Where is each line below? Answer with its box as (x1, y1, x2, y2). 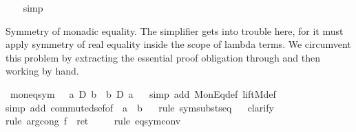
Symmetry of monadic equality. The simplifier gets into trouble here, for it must (6, 23, 344, 38)
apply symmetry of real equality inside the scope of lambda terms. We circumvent (6, 37, 351, 51)
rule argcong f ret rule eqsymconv (6, 114, 181, 128)
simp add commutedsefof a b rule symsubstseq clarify (6, 100, 274, 114)
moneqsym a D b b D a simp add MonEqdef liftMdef (10, 86, 276, 101)
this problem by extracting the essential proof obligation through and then (6, 50, 321, 64)
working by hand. (6, 64, 79, 78)
